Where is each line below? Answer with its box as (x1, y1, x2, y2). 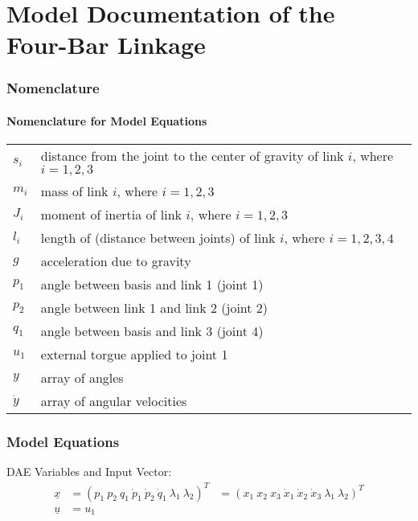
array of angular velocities (40, 392, 187, 411)
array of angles (40, 368, 124, 388)
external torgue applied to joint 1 (40, 345, 228, 364)
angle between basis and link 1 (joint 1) (40, 275, 264, 294)
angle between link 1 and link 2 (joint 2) (40, 298, 268, 318)
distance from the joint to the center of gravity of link (40, 146, 344, 166)
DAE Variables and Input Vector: (6, 463, 172, 480)
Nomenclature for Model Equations (6, 113, 207, 129)
